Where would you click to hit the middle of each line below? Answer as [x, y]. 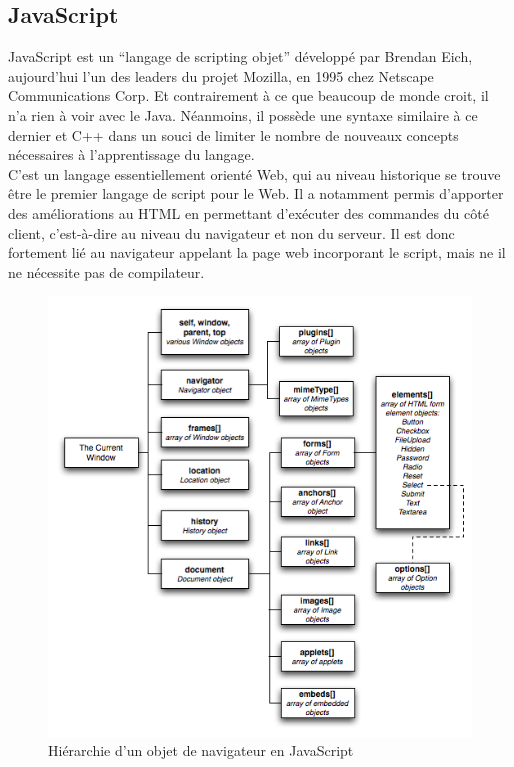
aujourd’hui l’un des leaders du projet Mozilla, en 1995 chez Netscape [221, 75]
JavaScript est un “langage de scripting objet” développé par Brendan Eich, [240, 56]
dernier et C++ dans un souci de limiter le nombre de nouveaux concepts [233, 134]
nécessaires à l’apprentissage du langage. [131, 154]
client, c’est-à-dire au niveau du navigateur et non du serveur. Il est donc [231, 232]
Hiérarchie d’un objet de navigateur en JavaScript [201, 750]
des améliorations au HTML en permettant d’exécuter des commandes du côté [248, 212]
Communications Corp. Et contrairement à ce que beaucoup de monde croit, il [248, 95]
